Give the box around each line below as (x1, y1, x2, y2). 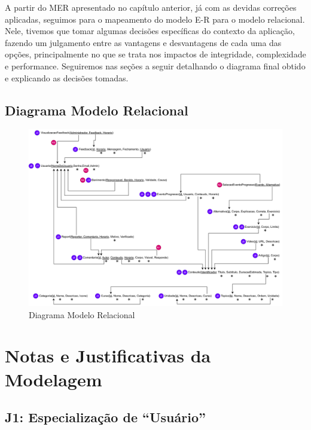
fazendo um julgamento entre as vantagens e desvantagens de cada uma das (5, 36, 282, 48)
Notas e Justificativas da (5, 343, 211, 368)
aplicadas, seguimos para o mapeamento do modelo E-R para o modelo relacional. (5, 13, 305, 25)
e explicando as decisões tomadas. (5, 71, 129, 84)
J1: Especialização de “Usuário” (5, 408, 206, 426)
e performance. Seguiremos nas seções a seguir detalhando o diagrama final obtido (5, 59, 306, 72)
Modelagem (5, 367, 102, 391)
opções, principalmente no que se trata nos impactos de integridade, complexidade (5, 48, 306, 60)
